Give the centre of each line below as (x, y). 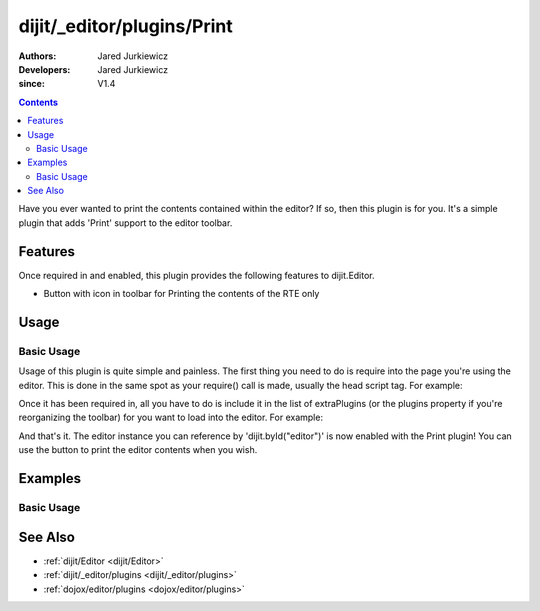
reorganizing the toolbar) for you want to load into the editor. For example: (171, 417)
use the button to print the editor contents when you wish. (138, 450)
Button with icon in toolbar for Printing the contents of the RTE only (181, 294)
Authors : (37, 56)
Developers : (44, 69)
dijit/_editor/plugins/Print (126, 26)
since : (31, 84)
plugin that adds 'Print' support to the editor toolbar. (125, 222)
